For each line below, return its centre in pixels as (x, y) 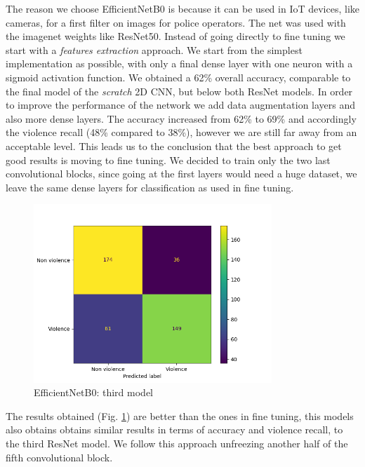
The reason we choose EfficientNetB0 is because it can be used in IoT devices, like (182, 8)
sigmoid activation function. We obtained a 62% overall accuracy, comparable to (178, 77)
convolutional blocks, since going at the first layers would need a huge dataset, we (181, 174)
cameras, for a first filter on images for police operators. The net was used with (176, 22)
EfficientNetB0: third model (93, 392)
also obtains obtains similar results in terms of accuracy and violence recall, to (174, 429)
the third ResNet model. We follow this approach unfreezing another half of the (177, 444)
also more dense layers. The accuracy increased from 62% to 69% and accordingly (181, 118)
